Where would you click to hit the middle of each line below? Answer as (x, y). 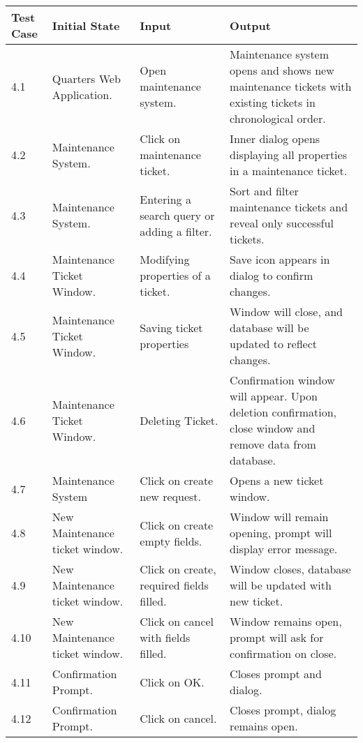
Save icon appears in (280, 259)
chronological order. (278, 118)
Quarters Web (86, 78)
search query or (177, 215)
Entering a (165, 199)
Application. (82, 94)
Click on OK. (172, 682)
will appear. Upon (274, 396)
